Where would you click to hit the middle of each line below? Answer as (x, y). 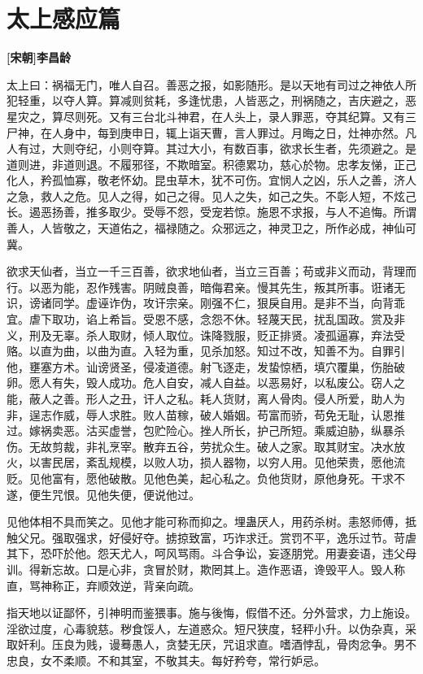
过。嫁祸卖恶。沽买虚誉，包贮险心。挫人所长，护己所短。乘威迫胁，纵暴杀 (206, 430)
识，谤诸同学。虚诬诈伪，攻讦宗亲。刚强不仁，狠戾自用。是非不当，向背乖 (206, 303)
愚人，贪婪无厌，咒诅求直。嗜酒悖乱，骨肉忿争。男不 (274, 644)
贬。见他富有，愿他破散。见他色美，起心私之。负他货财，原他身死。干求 (200, 478)
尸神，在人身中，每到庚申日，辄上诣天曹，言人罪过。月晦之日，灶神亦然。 (206, 132)
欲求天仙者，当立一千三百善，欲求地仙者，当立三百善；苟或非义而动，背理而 (211, 271)
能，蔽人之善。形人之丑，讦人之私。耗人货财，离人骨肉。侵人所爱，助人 (200, 398)
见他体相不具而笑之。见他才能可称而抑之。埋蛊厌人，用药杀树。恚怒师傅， (206, 522)
